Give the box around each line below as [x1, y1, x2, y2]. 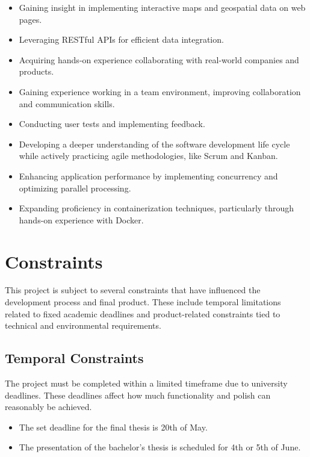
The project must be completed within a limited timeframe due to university [5, 377, 288, 390]
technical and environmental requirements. [5, 319, 161, 332]
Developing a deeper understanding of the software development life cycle [19, 137, 290, 150]
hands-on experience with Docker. [19, 213, 144, 226]
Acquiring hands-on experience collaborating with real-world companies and [19, 53, 299, 66]
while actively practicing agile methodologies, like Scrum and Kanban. [19, 149, 278, 162]
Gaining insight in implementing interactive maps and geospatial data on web [19, 1, 306, 13]
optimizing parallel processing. [19, 181, 131, 194]
